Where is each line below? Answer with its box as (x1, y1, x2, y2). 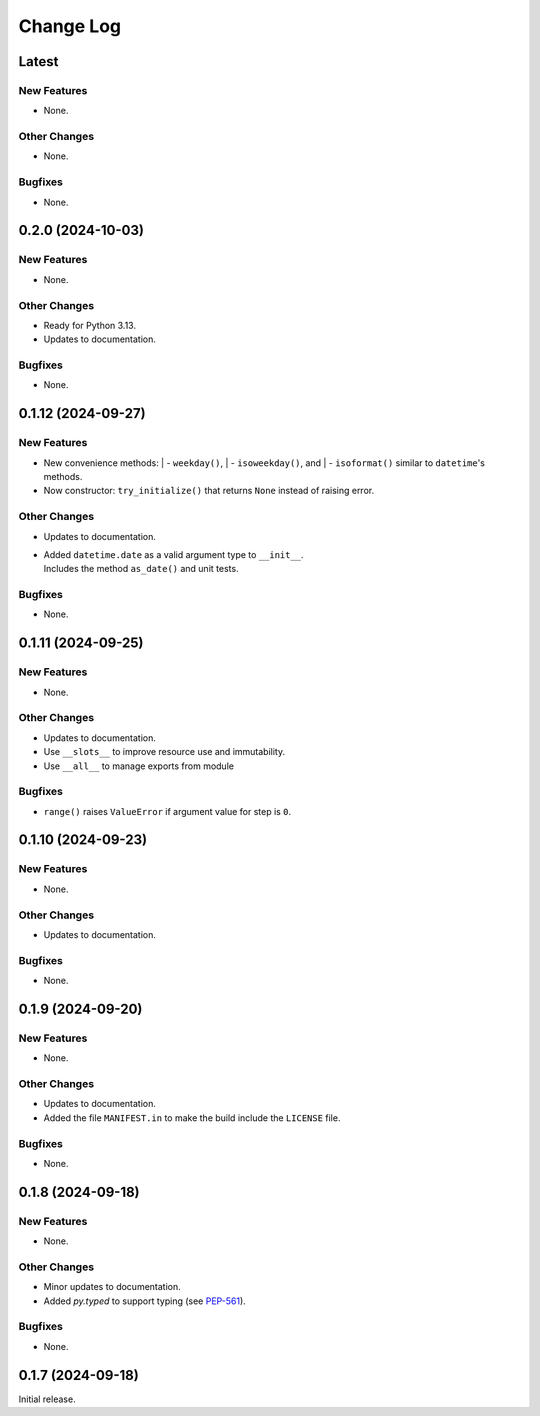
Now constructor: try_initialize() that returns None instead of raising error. (43, 485, 375, 497)
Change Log (18, 15, 122, 37)
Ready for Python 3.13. (43, 319, 137, 331)
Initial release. (18, 1393, 76, 1405)
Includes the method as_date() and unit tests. (43, 563, 239, 575)
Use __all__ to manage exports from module (43, 760, 235, 772)
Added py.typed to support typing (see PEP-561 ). (43, 1295, 247, 1307)
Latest (18, 53, 59, 70)
